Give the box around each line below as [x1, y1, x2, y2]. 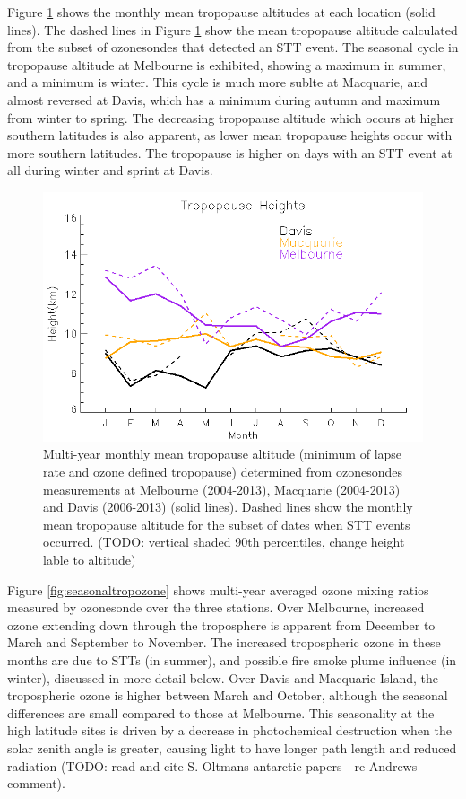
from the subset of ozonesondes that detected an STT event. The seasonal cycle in [7, 38, 459, 57]
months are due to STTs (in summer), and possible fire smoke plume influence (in [7, 650, 457, 669]
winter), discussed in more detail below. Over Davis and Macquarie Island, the [7, 668, 439, 687]
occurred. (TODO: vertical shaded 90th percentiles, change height [43, 532, 405, 551]
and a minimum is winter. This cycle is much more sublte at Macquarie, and [7, 73, 427, 92]
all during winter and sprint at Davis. [7, 161, 213, 180]
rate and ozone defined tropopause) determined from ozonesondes [43, 462, 402, 481]
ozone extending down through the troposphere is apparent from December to [7, 615, 436, 634]
